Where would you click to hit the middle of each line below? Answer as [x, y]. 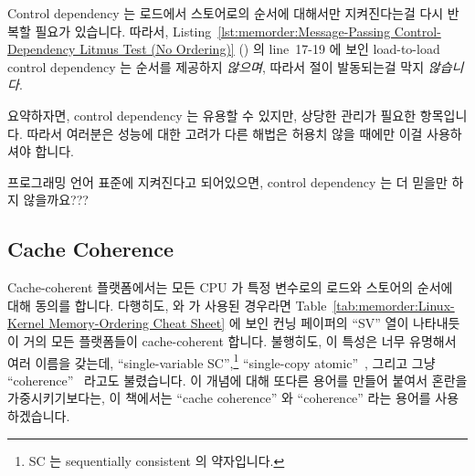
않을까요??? [56, 200]
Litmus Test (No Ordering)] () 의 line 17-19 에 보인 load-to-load [260, 49]
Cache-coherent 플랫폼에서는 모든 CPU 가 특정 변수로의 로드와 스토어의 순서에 [230, 287]
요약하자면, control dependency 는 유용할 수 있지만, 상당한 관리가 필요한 [212, 115]
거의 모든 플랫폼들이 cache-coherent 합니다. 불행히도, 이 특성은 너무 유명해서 [240, 340]
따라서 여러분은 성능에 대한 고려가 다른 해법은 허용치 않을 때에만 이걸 [225, 133]
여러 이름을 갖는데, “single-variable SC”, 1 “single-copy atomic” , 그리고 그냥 [222, 361]
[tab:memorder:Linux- [394, 305]
